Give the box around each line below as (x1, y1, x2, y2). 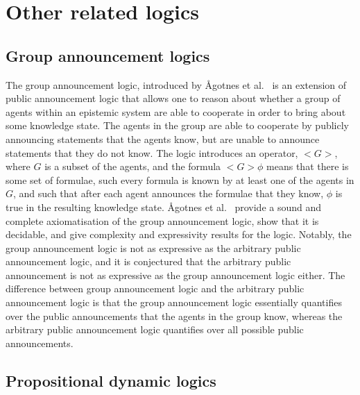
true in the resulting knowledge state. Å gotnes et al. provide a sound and (6, 199, 322, 214)
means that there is (266, 159, 349, 174)
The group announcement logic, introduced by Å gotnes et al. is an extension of (6, 77, 347, 92)
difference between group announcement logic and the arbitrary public (6, 281, 305, 296)
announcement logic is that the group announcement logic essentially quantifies (6, 295, 342, 310)
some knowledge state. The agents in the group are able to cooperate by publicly (6, 118, 349, 133)
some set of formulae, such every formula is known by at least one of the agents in (6, 172, 354, 187)
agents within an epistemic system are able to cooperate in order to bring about (6, 104, 346, 119)
